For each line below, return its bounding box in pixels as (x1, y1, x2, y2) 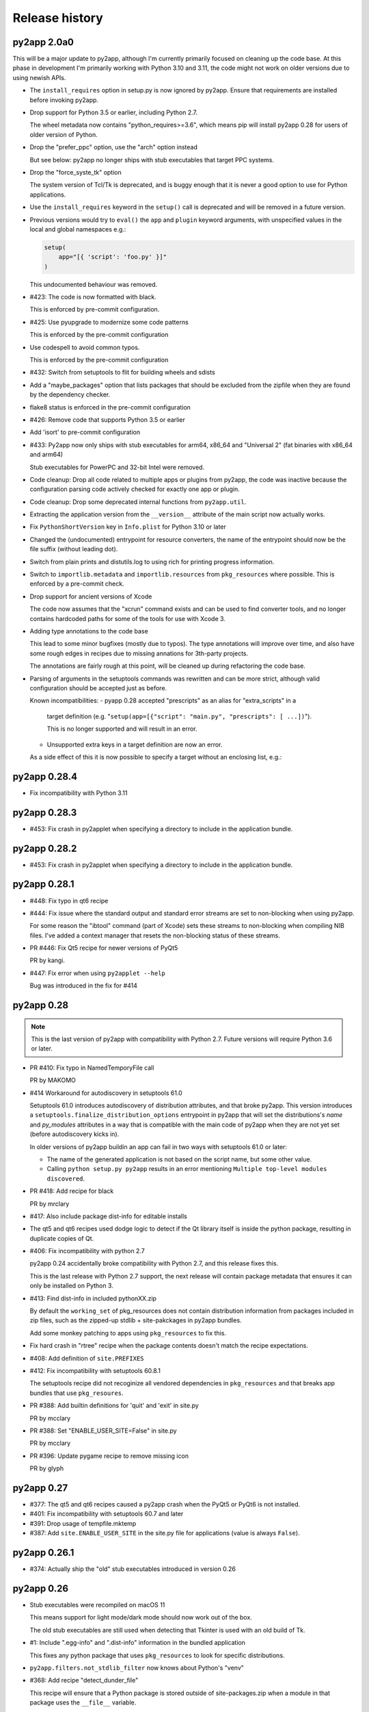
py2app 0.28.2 (12, 842, 77, 854)
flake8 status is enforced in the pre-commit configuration (29, 403, 191, 411)
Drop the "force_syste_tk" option (29, 168, 122, 176)
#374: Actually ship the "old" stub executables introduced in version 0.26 (29, 1565, 236, 1573)
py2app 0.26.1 (12, 1547, 74, 1559)
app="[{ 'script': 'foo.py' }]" (58, 253, 167, 261)
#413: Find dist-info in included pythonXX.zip (29, 1294, 157, 1302)
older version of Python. (29, 130, 98, 138)
